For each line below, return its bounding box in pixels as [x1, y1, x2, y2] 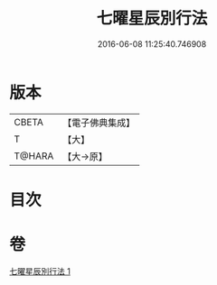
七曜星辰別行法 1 [9, 265, 71, 276]
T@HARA [14, 150, 54, 162]
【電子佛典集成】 [62, 116, 136, 129]
